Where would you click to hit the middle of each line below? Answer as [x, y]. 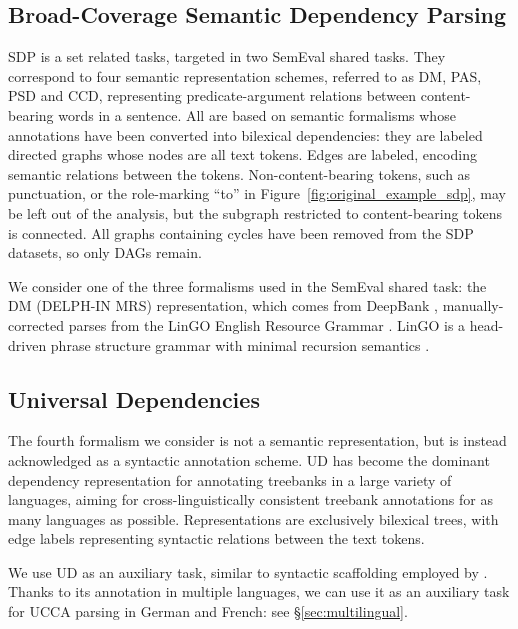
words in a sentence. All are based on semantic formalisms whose [257, 114]
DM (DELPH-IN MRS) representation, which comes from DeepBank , [223, 305]
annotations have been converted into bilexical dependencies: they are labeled [245, 134]
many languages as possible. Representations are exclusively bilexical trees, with [253, 518]
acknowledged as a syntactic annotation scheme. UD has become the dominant [249, 459]
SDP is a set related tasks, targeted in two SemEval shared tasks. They [227, 56]
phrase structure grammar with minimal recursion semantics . [240, 344]
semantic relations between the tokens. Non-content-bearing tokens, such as [239, 173]
